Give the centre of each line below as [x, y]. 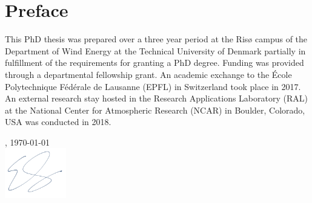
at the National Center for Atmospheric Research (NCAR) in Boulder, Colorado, [155, 110]
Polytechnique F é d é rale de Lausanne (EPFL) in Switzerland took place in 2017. [153, 86]
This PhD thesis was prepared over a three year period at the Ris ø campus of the [156, 39]
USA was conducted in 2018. [58, 122]
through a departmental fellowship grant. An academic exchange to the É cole [148, 74]
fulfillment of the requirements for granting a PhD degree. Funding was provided [154, 63]
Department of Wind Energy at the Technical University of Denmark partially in [155, 50]
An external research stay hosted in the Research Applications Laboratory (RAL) [156, 98]
